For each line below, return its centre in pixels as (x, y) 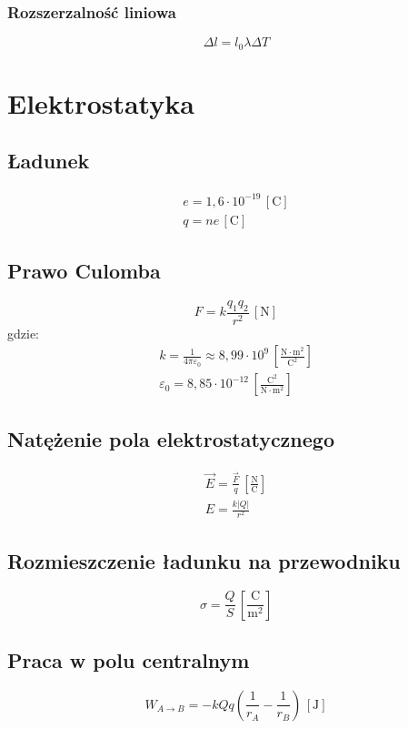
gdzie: (23, 333)
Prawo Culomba (84, 271)
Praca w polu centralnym (129, 659)
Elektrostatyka (101, 102)
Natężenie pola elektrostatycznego (171, 438)
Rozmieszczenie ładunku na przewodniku (204, 560)
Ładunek (49, 161)
